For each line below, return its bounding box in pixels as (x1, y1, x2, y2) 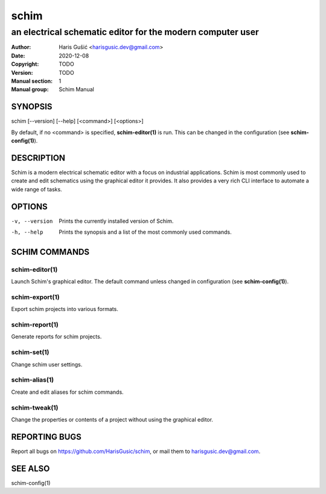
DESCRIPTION (11, 153, 66, 163)
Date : (11, 52, 25, 59)
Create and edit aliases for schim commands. (11, 388, 124, 396)
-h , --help (11, 229, 43, 236)
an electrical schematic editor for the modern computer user (11, 27, 259, 37)
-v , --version (11, 217, 53, 225)
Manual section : (11, 77, 53, 85)
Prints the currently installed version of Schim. (59, 217, 174, 225)
